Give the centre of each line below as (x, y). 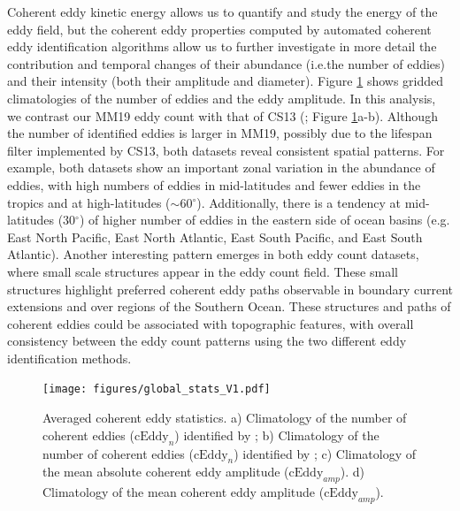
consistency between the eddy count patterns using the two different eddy (207, 341)
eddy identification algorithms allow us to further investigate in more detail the (222, 46)
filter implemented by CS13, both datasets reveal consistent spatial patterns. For (226, 150)
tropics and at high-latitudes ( (89, 202)
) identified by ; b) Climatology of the (277, 435)
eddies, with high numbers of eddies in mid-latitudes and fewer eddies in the (214, 184)
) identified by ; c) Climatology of (325, 453)
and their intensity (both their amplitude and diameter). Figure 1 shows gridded (226, 81)
